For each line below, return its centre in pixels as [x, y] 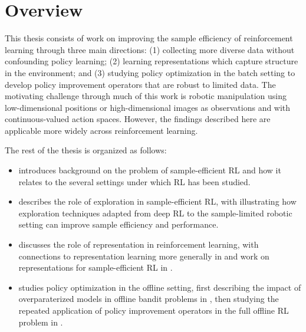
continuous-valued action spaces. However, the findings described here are [138, 119]
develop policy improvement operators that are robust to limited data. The [140, 84]
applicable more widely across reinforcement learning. [101, 130]
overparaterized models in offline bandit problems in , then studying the [149, 299]
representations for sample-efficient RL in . [96, 267]
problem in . [41, 322]
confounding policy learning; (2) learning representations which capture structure [152, 61]
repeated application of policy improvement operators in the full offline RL [154, 310]
